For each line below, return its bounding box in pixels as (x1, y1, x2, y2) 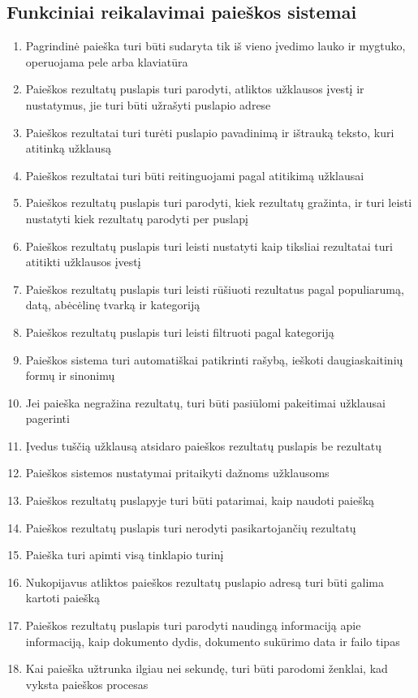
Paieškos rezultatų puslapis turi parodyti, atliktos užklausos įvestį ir (25, 80, 364, 97)
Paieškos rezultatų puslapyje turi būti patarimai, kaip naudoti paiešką (25, 492, 375, 509)
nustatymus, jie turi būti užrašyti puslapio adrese (25, 96, 271, 113)
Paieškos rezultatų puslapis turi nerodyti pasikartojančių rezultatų (25, 519, 356, 536)
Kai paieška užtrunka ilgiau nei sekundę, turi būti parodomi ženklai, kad (25, 660, 388, 677)
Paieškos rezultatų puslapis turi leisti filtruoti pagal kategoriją (25, 323, 334, 340)
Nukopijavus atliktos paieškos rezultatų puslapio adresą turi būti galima (25, 573, 385, 590)
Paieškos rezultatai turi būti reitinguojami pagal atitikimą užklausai (25, 166, 364, 183)
